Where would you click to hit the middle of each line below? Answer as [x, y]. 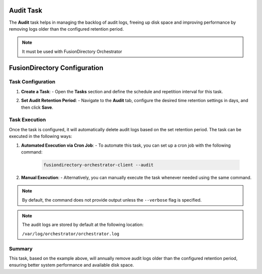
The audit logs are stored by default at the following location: [83, 225]
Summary [21, 249]
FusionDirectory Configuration [56, 68]
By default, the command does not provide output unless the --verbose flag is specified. [112, 200]
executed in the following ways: [41, 137]
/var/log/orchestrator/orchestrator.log [71, 234]
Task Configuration [32, 82]
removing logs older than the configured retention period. [66, 29]
